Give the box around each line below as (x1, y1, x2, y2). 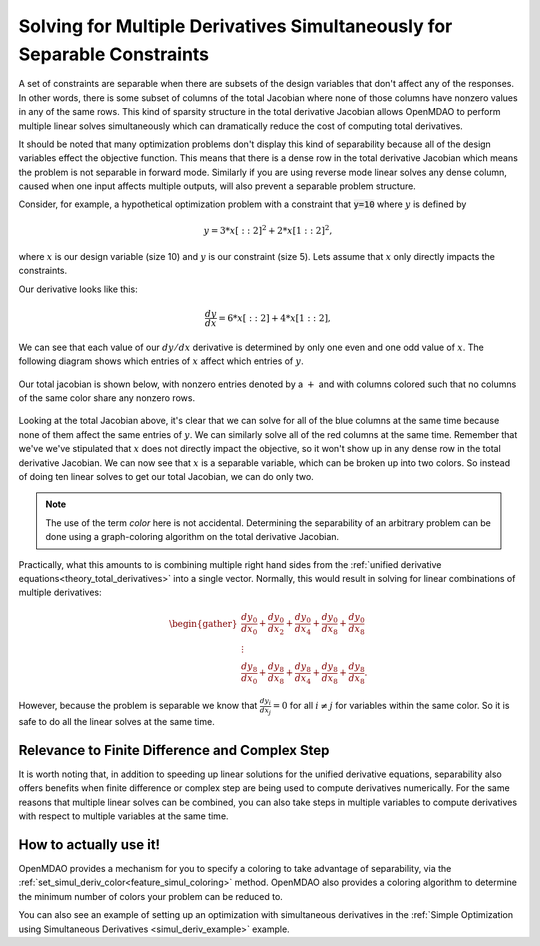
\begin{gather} (168, 618, 238, 629)
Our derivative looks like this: (18, 283, 139, 295)
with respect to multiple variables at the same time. (18, 810, 229, 822)
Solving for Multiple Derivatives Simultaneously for (18, 15, 453, 37)
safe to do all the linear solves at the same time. (18, 716, 215, 728)
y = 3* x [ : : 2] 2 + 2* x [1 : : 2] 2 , (203, 223, 333, 236)
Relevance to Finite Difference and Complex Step (18, 741, 330, 759)
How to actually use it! (18, 836, 160, 853)
